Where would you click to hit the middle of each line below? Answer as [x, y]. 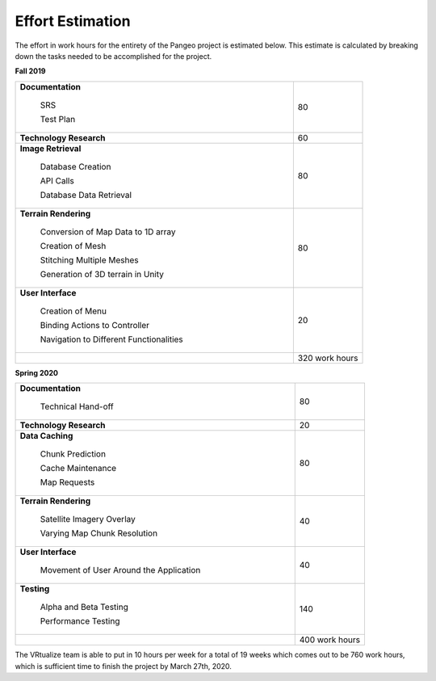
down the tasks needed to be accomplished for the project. [113, 56]
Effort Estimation [73, 21]
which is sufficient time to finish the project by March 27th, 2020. [123, 666]
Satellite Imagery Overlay [88, 519]
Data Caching [46, 436]
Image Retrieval [50, 148]
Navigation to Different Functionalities [111, 339]
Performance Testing [80, 621]
